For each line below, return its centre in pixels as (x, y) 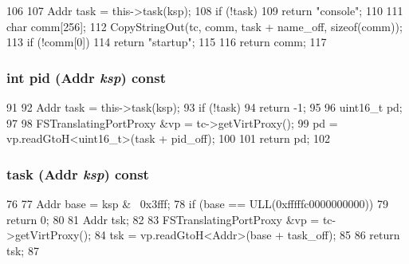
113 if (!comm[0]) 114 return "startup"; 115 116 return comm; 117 (167, 42)
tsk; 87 (23, 250)
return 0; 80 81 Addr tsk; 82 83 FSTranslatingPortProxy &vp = (163, 219)
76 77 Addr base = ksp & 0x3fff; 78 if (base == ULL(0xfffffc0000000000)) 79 (197, 203)
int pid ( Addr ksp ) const (86, 77)
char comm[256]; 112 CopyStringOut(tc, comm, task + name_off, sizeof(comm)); (204, 26)
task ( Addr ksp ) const (78, 173)
